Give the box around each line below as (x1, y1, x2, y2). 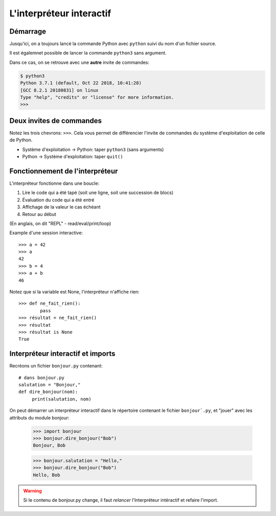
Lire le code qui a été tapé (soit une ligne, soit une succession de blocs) (22, 189, 174, 196)
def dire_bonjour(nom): (18, 389, 78, 395)
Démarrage (9, 27, 46, 36)
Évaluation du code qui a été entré (22, 196, 95, 203)
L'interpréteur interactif (9, 8, 111, 19)
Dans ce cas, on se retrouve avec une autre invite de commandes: (9, 59, 150, 65)
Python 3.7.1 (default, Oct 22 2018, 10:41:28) (20, 80, 142, 86)
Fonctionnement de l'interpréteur (9, 166, 118, 176)
